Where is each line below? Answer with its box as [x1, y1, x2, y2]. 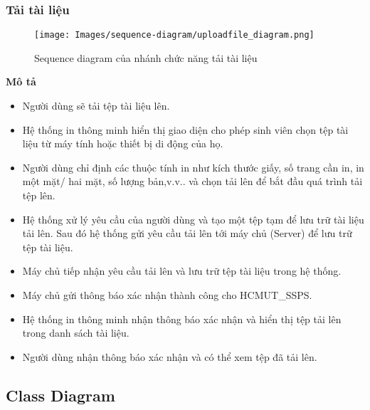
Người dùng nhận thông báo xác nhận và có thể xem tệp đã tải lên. [22, 349, 317, 364]
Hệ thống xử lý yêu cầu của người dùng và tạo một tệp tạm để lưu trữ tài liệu [22, 211, 364, 226]
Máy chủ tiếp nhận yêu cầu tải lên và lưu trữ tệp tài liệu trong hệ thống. [22, 263, 342, 278]
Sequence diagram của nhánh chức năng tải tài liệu [34, 50, 258, 65]
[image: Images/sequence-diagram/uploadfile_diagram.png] [34, 30, 314, 41]
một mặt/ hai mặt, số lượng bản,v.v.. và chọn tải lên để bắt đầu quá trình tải [22, 174, 363, 189]
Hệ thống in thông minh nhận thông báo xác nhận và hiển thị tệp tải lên [22, 311, 342, 326]
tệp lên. [22, 188, 55, 203]
